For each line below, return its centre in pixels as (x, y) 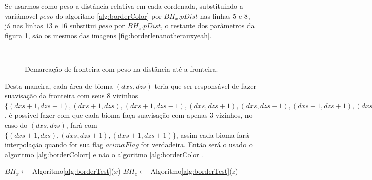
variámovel (21, 16)
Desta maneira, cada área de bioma (59, 86)
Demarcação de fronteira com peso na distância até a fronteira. (121, 69)
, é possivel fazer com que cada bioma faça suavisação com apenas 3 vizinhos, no (129, 115)
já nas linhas (24, 26)
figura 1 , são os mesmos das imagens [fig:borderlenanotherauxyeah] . (108, 35)
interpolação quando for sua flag (54, 145)
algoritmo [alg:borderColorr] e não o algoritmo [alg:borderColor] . (104, 154)
